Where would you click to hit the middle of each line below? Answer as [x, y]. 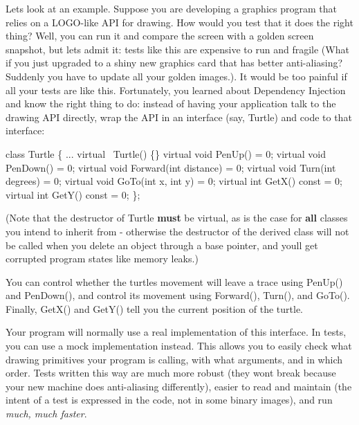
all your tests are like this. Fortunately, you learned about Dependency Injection [176, 90]
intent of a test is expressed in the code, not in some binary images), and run [169, 400]
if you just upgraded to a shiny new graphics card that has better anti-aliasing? [174, 63]
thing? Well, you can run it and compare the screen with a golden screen [160, 36]
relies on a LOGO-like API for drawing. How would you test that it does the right [179, 22]
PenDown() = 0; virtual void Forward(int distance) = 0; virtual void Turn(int [171, 167]
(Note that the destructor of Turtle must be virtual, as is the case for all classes [177, 218]
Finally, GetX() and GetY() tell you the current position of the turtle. [154, 308]
